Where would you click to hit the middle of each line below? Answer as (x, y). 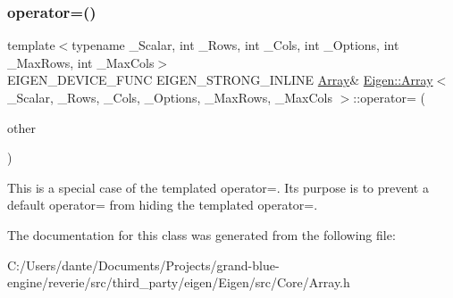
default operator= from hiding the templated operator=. (163, 205)
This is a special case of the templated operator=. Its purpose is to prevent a (218, 187)
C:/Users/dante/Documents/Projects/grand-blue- (143, 265)
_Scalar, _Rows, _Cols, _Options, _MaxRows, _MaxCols (170, 97)
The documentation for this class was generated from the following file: (201, 234)
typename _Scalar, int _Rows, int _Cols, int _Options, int (235, 45)
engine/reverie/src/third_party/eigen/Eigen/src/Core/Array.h (179, 282)
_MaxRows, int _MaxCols (81, 62)
